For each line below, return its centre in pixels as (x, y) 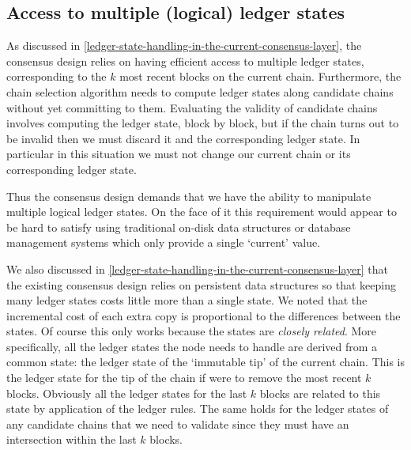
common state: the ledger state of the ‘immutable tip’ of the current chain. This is (205, 362)
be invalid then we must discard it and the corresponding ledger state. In (183, 138)
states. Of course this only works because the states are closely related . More (192, 331)
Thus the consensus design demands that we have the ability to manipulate (189, 196)
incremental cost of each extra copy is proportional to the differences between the (204, 315)
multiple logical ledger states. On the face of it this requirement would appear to (202, 212)
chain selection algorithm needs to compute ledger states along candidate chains (200, 91)
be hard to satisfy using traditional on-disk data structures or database (179, 227)
